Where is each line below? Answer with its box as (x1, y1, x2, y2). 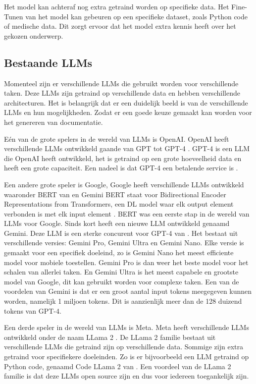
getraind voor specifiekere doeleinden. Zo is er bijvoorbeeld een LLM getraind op (4, 351, 249, 362)
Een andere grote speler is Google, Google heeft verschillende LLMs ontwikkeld (4, 179, 244, 189)
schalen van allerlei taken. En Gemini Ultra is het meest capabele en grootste (4, 267, 239, 277)
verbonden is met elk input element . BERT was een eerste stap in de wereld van (4, 208, 250, 219)
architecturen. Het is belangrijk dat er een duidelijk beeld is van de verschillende (4, 97, 248, 108)
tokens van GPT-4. (4, 305, 61, 316)
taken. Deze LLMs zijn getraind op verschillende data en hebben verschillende (4, 88, 240, 98)
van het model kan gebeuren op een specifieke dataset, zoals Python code (25, 11, 248, 21)
